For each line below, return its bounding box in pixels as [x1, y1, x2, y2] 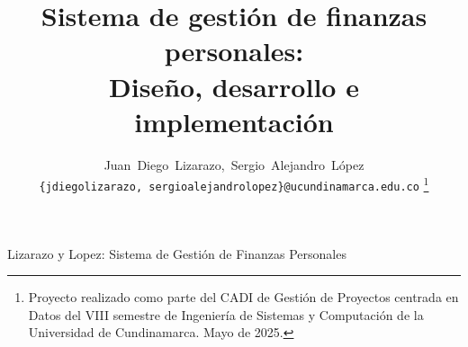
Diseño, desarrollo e [109, 67, 359, 104]
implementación [134, 102, 334, 139]
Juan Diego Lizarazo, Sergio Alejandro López [103, 155, 364, 173]
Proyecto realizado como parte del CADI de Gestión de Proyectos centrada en [28, 288, 459, 307]
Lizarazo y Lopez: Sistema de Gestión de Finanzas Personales [7, 244, 346, 262]
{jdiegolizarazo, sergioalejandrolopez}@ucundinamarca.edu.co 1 [39, 173, 429, 193]
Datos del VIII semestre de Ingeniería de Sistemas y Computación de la [28, 305, 424, 324]
